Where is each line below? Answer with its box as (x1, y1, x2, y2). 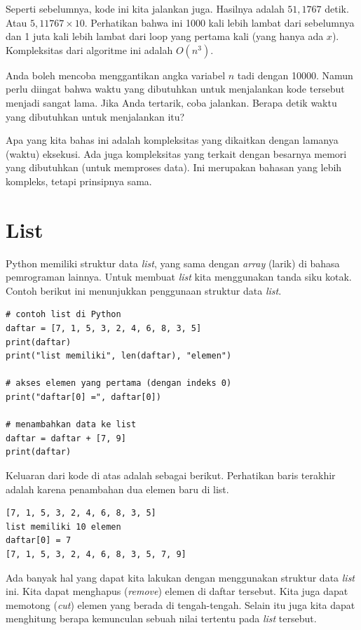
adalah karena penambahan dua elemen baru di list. (6, 481, 229, 496)
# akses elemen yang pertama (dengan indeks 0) (6, 378, 232, 389)
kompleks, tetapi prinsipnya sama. (6, 173, 152, 188)
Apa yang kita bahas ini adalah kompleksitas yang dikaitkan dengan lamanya (6, 133, 339, 147)
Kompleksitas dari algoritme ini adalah (6, 42, 173, 57)
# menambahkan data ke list (6, 420, 137, 430)
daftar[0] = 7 (6, 535, 71, 546)
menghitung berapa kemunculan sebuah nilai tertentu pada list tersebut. (6, 611, 317, 626)
